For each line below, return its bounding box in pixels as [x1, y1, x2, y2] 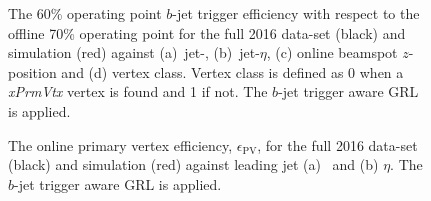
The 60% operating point [8, 3, 162, 23]
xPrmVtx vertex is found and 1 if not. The [8, 81, 268, 102]
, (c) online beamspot [266, 42, 398, 63]
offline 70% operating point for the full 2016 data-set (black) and [8, 22, 406, 43]
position [8, 61, 57, 82]
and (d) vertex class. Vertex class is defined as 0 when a [61, 61, 404, 82]
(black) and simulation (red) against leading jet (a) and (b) [8, 154, 379, 175]
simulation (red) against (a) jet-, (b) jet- [8, 42, 260, 63]
